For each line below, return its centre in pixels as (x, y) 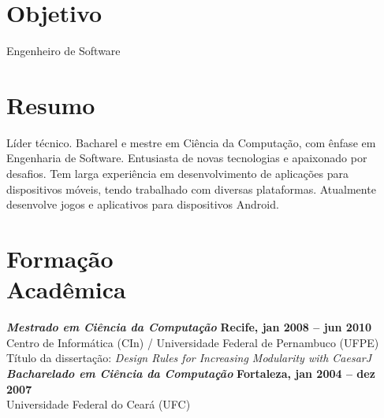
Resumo (51, 104)
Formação (60, 258)
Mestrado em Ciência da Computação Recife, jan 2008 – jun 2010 (189, 327)
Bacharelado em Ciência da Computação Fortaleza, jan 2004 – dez (191, 373)
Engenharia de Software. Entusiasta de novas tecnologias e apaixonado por (187, 158)
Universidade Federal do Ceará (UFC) (99, 404)
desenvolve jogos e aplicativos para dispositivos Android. (143, 204)
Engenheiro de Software (63, 51)
